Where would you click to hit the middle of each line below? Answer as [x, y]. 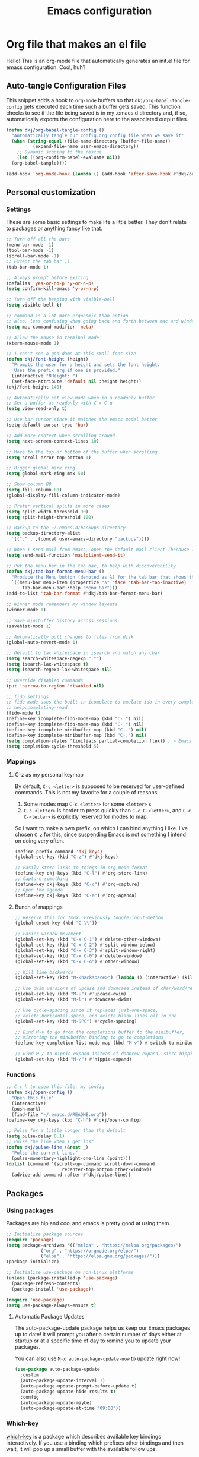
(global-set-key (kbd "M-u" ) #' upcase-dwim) [70, 994]
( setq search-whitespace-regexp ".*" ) [54, 659]
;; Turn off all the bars [38, 239]
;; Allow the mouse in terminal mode [53, 338]
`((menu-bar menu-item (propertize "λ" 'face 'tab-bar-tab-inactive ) [99, 583]
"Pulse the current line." [45, 1153]
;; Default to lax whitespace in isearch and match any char [83, 653]
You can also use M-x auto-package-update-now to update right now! [97, 1358]
